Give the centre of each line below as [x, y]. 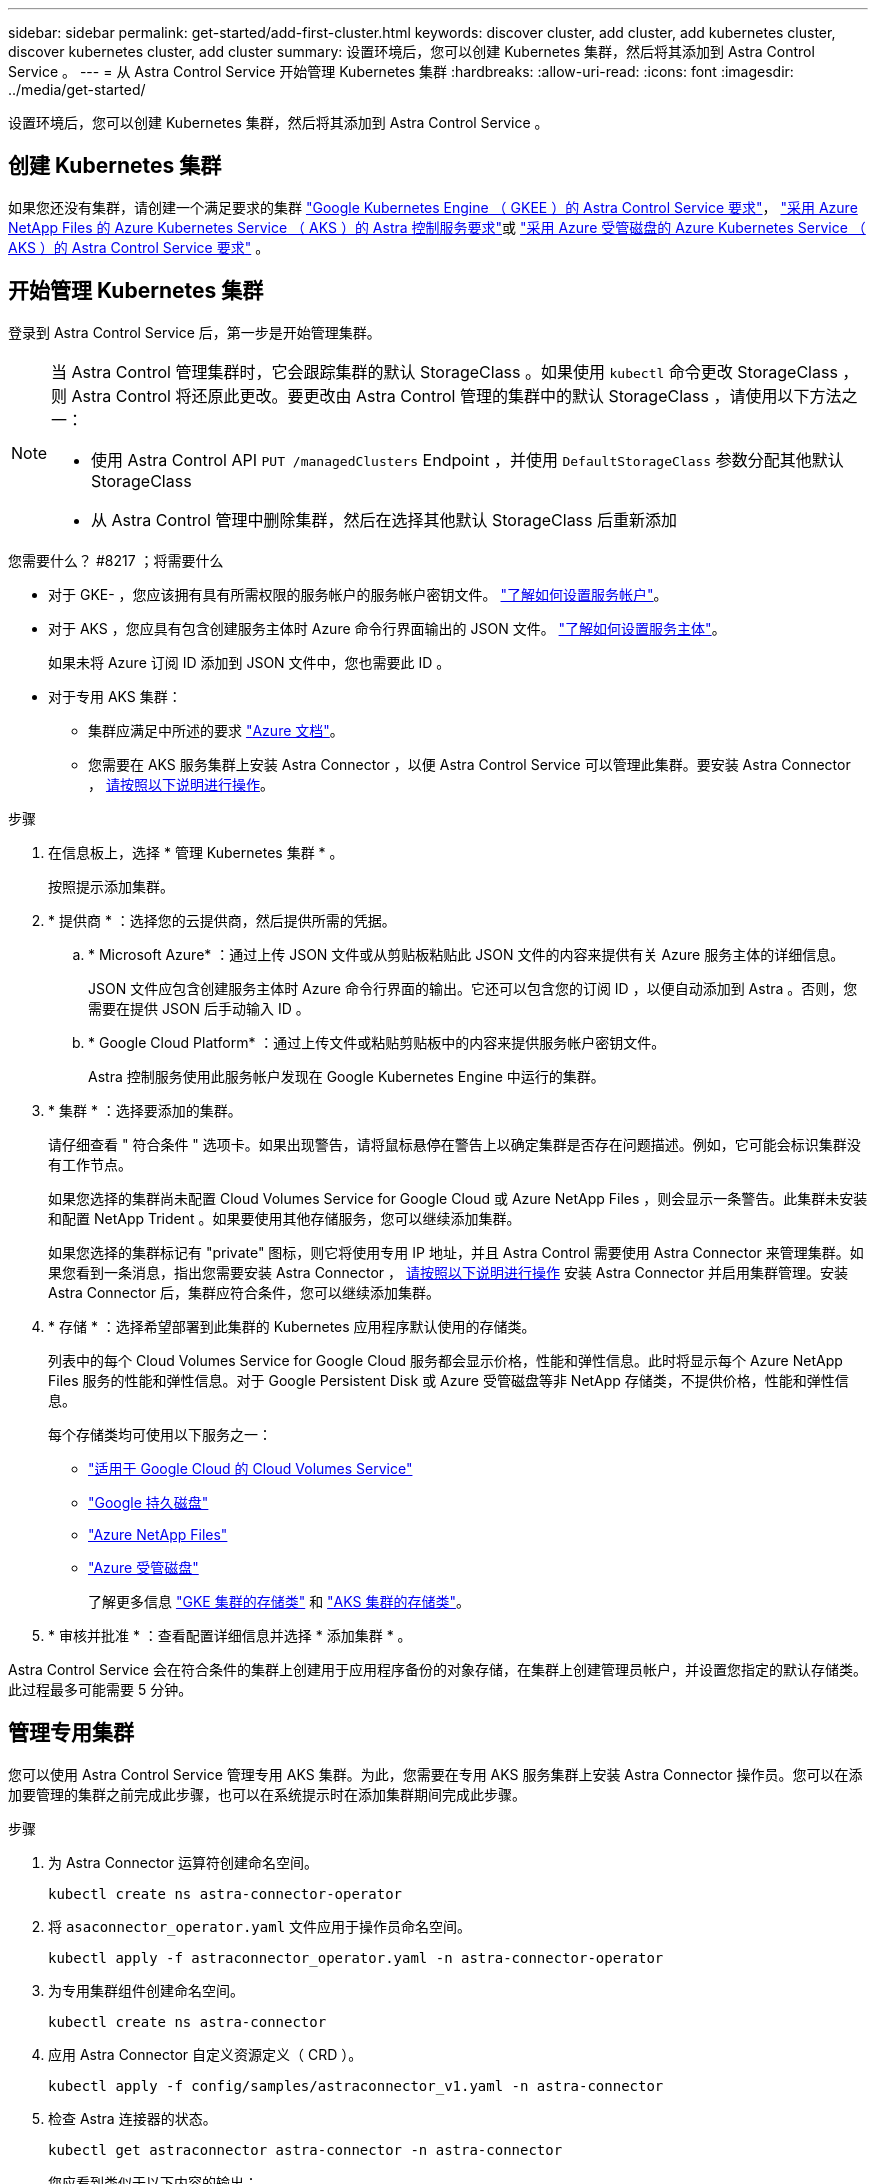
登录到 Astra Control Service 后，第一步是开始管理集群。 [194, 332]
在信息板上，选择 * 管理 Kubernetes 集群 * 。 [196, 852]
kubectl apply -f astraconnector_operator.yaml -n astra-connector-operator [356, 1957]
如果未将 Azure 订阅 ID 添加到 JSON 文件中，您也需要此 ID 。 [249, 662]
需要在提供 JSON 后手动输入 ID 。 [199, 1008]
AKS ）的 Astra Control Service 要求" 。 [139, 247]
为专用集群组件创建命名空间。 [146, 1990]
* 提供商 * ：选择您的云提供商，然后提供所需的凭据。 [222, 920]
